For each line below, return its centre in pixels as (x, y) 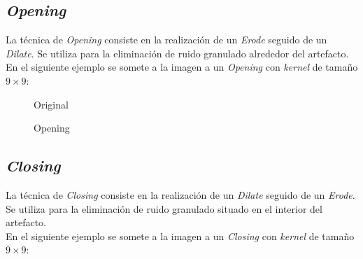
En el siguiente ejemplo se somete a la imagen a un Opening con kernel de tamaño (182, 67)
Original (51, 104)
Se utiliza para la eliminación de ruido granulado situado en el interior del (164, 208)
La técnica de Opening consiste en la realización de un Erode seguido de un (166, 40)
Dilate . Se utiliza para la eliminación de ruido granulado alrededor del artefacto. (177, 53)
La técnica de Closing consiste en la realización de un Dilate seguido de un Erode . (180, 194)
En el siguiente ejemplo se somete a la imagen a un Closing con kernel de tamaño (180, 236)
